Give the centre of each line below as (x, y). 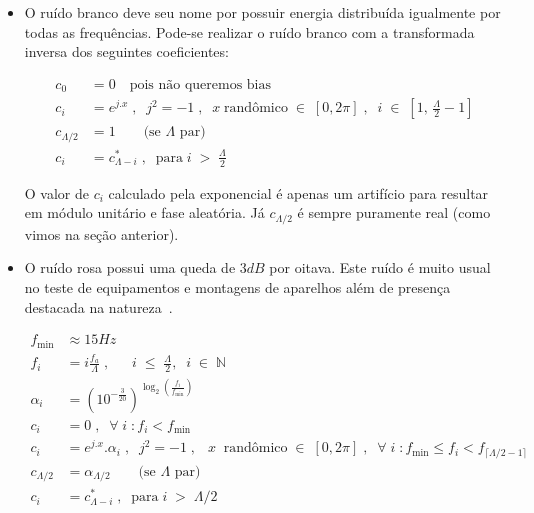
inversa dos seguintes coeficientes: (126, 51)
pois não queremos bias (200, 84)
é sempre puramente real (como (394, 212)
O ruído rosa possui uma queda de (130, 267)
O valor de (57, 192)
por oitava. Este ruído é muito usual (380, 267)
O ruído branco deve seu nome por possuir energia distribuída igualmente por (262, 12)
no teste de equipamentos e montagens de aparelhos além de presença (237, 286)
